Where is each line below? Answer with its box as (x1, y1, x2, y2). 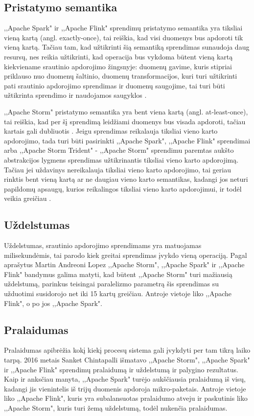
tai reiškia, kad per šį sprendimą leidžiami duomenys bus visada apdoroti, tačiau (4, 116, 246, 126)
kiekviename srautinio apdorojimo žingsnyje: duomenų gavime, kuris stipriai (4, 61, 232, 71)
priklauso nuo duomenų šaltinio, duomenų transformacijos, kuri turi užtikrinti (4, 71, 237, 81)
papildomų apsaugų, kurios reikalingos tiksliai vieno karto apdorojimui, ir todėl (4, 183, 242, 194)
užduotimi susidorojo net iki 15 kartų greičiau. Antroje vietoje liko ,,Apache (4, 288, 232, 299)
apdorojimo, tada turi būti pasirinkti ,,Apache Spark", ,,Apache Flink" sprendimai (4, 135, 251, 145)
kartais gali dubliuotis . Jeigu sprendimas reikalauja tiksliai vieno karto (4, 126, 218, 136)
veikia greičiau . (4, 193, 51, 203)
